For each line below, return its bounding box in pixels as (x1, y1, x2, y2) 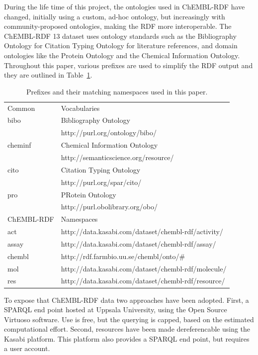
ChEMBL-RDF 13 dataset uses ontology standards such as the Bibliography (4, 30, 237, 41)
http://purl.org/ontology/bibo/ (61, 127, 157, 138)
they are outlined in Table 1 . (4, 70, 92, 80)
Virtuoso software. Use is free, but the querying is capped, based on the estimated (4, 314, 254, 324)
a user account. (4, 343, 50, 354)
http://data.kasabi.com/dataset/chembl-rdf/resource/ (61, 275, 225, 286)
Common (7, 102, 35, 113)
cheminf (7, 140, 31, 150)
